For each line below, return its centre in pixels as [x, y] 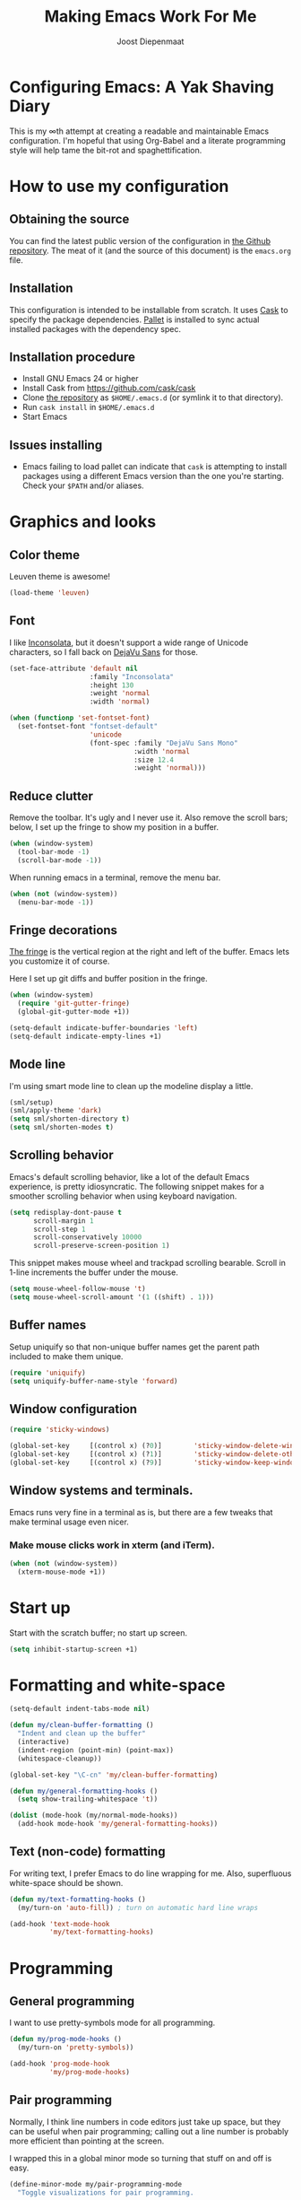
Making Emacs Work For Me [150, 17]
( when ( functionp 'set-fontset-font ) [80, 718]
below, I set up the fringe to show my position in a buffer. [114, 827]
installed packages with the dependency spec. [95, 328]
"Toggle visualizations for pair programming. [106, 2192]
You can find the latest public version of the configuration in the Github [140, 240]
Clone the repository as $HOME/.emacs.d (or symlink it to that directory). [153, 397]
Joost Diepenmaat [150, 41]
